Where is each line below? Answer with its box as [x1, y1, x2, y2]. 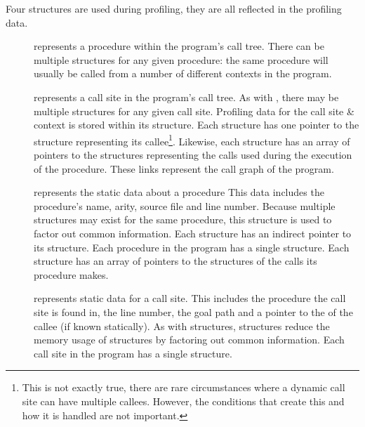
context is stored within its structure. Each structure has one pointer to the [34, 117, 359, 132]
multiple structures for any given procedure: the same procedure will [34, 52, 328, 67]
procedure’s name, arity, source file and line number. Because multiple [34, 198, 336, 213]
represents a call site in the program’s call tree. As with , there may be [34, 89, 339, 104]
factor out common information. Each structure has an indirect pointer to [34, 225, 352, 240]
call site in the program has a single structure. [34, 346, 232, 360]
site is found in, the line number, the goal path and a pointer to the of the [34, 304, 353, 319]
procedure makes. [34, 267, 109, 282]
